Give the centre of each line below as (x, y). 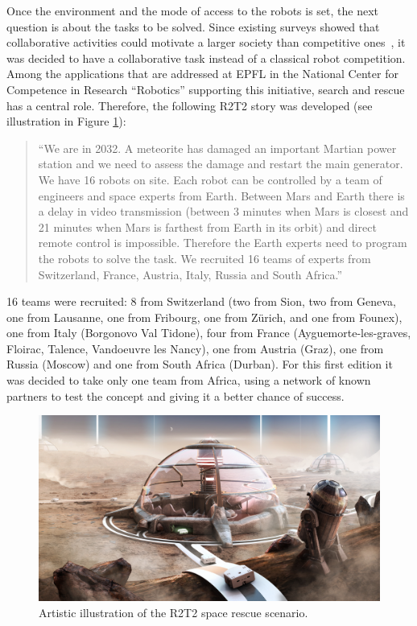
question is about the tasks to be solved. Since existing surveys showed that (193, 26)
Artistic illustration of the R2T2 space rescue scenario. (173, 612)
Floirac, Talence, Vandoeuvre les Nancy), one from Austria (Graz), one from (195, 348)
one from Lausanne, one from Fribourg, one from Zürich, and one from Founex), (204, 317)
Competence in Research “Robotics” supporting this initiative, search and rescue (206, 89)
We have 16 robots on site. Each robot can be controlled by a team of (210, 179)
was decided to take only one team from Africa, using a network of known (189, 380)
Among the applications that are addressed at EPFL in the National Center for (202, 74)
